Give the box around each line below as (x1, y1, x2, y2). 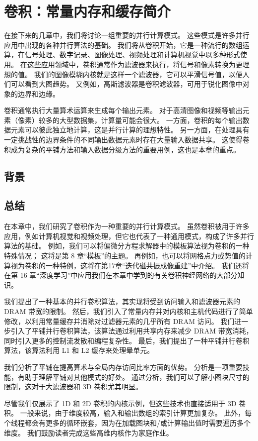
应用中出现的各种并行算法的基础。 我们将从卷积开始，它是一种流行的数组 (4, 39, 243, 50)
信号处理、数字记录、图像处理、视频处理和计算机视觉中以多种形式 (24, 49, 240, 60)
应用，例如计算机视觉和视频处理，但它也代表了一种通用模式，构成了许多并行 (4, 230, 254, 241)
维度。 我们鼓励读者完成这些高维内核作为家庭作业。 (4, 427, 173, 438)
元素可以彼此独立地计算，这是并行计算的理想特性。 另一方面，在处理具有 (10, 124, 250, 135)
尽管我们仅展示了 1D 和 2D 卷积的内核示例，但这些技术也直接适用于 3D (4, 398, 237, 408)
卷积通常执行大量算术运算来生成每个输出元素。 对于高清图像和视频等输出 (4, 105, 243, 115)
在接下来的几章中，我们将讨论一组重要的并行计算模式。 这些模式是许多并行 (4, 30, 250, 40)
